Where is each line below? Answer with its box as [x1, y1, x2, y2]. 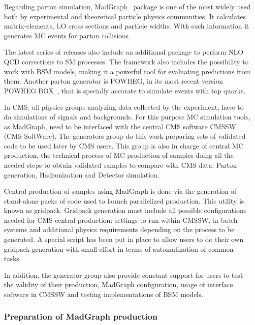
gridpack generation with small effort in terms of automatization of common [4, 243, 234, 254]
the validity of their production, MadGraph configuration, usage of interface [4, 279, 233, 290]
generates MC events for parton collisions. [4, 30, 130, 40]
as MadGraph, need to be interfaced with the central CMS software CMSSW [4, 121, 236, 131]
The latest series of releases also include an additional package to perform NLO [4, 47, 244, 57]
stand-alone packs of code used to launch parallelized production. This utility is [4, 195, 244, 206]
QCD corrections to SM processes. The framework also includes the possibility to [4, 56, 249, 66]
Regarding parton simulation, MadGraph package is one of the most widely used [4, 1, 251, 11]
